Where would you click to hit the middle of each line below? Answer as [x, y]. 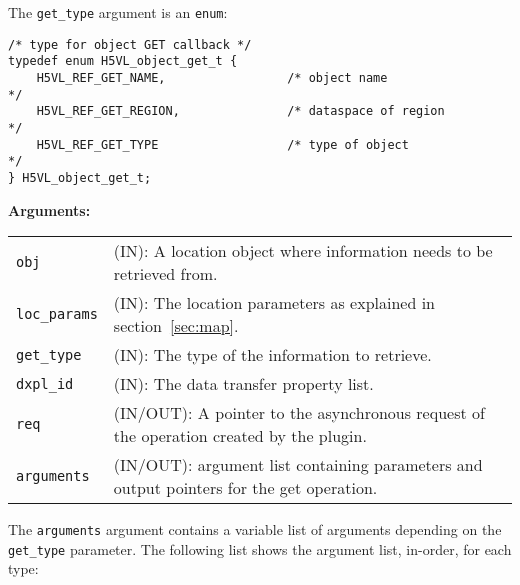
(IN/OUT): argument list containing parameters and [298, 465]
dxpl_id [45, 383]
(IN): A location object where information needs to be [303, 251]
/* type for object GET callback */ [130, 44]
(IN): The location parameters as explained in [274, 303]
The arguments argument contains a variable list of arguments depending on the [255, 529]
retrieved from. [165, 274]
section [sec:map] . [176, 326]
